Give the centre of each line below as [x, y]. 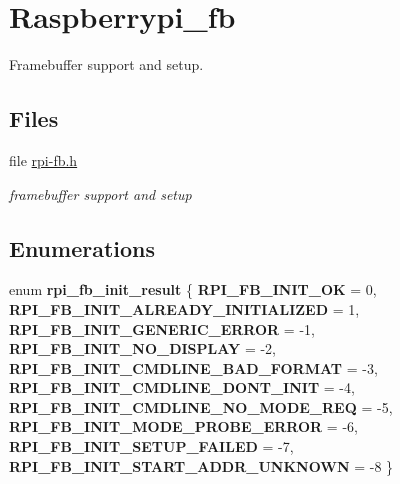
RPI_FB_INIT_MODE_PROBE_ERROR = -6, [183, 426]
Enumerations [82, 247]
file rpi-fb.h [43, 159]
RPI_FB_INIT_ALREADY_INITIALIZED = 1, [184, 308]
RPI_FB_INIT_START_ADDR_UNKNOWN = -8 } [201, 465]
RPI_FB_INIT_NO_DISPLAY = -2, [143, 348]
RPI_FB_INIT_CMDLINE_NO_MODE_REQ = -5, [201, 406]
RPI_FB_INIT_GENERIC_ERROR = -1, [162, 328]
